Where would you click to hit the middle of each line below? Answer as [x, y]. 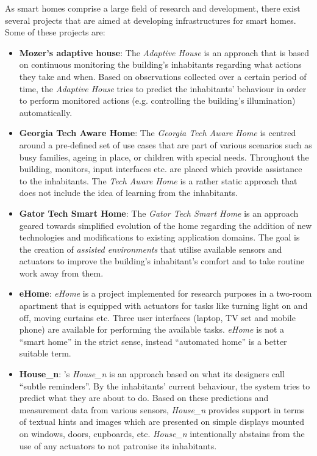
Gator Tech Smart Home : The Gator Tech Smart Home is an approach [159, 213]
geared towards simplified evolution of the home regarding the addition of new [166, 225]
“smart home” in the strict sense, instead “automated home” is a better [153, 341]
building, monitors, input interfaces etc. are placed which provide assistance [161, 169]
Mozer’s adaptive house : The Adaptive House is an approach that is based [164, 52]
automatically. [46, 112]
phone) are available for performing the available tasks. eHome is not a [152, 329]
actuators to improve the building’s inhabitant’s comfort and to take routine [162, 261]
